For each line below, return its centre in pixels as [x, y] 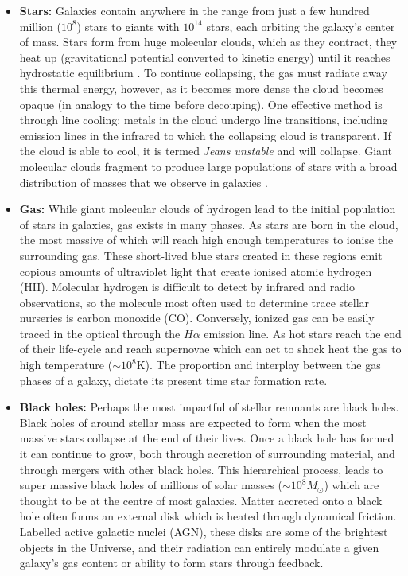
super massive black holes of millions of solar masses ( [151, 485]
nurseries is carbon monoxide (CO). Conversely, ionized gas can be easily [197, 318]
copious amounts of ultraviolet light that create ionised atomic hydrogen [196, 271]
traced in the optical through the [100, 333]
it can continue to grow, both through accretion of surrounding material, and [207, 454]
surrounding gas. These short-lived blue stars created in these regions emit [201, 255]
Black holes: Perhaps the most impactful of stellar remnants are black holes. [209, 407]
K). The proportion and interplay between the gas [258, 365]
